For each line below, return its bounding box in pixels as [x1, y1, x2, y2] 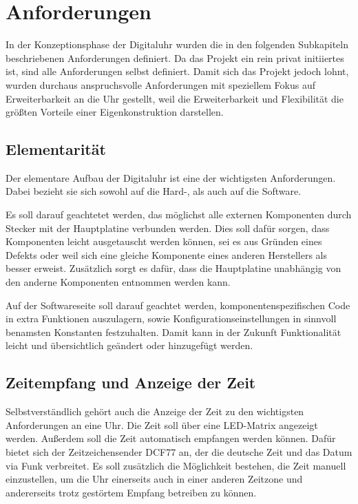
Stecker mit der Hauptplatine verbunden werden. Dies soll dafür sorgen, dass [6, 220, 330, 235]
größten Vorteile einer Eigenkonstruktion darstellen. [6, 105, 224, 119]
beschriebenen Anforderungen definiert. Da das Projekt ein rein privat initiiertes [6, 50, 344, 65]
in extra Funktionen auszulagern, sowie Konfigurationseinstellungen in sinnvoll [6, 311, 337, 326]
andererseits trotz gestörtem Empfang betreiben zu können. [6, 485, 257, 499]
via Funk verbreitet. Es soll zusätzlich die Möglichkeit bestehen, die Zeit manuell [6, 458, 346, 472]
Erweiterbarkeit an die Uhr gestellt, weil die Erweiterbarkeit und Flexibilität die [6, 91, 344, 105]
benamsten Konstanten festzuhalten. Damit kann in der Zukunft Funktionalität [6, 324, 341, 339]
